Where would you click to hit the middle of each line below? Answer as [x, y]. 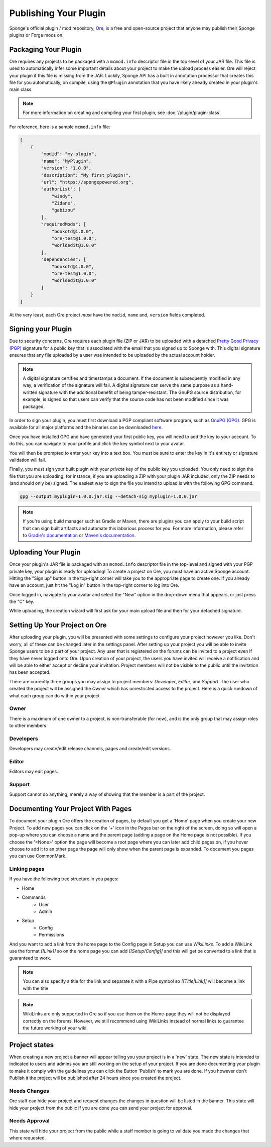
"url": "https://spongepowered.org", [87, 182]
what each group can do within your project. [55, 695]
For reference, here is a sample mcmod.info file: [60, 127]
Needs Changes [29, 1091]
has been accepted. [30, 672]
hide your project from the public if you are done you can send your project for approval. [101, 1108]
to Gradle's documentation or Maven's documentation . [79, 536]
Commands [34, 897]
